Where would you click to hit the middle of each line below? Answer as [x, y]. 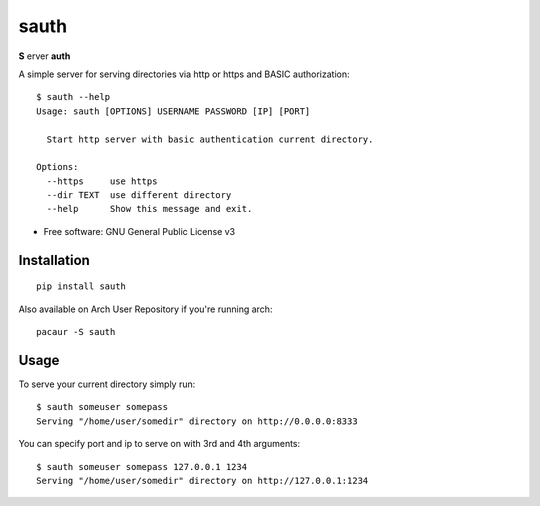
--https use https [102, 181]
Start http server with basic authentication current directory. [210, 139]
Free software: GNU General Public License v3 [139, 231]
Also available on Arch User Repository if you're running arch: [145, 309]
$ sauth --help [73, 97]
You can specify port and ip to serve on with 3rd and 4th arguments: [159, 444]
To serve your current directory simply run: [107, 384]
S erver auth [44, 56]
